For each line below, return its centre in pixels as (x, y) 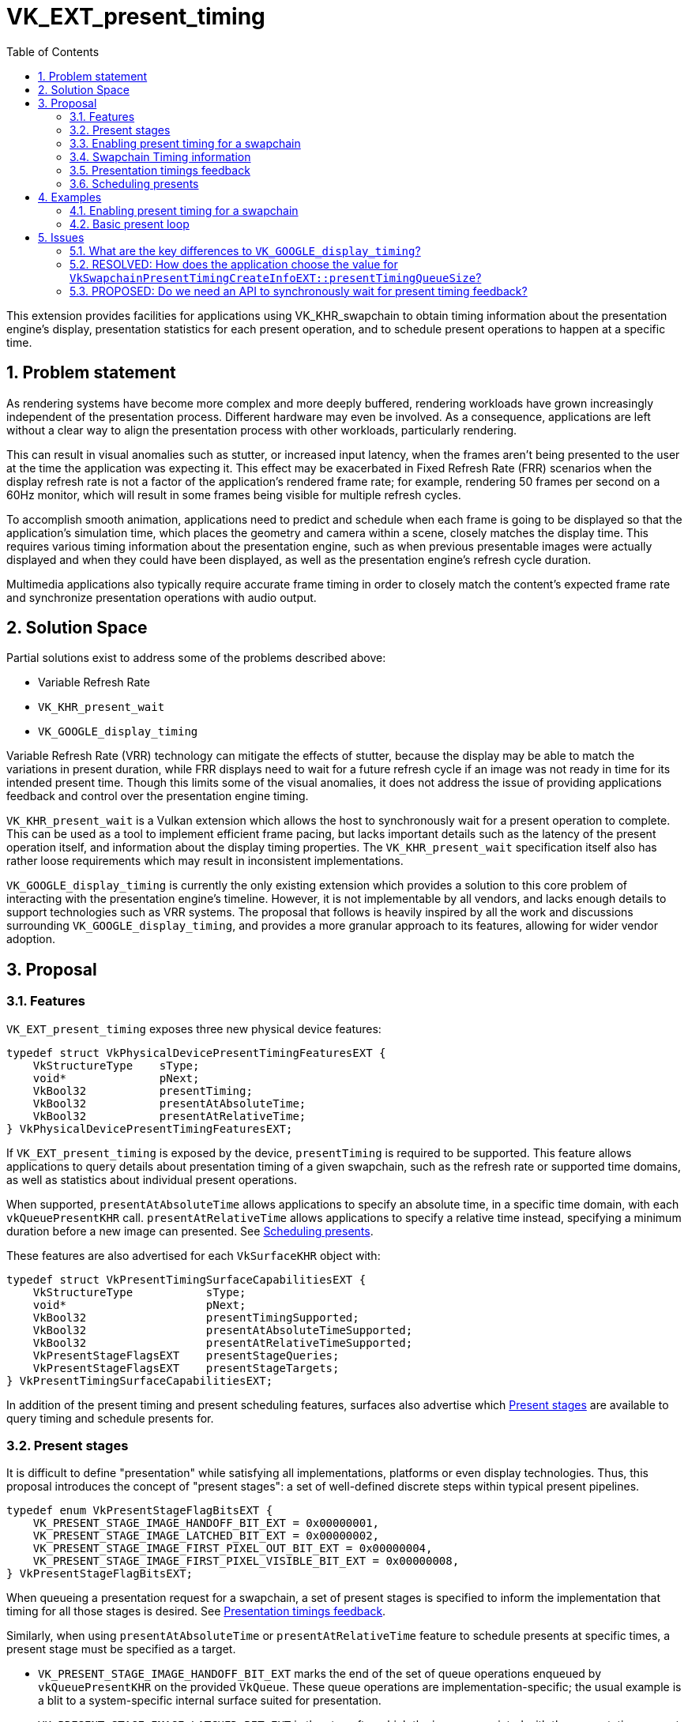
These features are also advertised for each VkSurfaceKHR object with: (194, 1255)
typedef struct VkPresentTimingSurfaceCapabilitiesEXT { (186, 1279)
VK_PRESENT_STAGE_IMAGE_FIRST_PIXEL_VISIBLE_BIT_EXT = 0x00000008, (246, 1561)
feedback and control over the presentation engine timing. (158, 796)
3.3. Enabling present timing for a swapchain (185, 143)
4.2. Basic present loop (130, 224)
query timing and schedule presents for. (110, 1418)
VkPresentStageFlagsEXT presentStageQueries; (186, 1355)
